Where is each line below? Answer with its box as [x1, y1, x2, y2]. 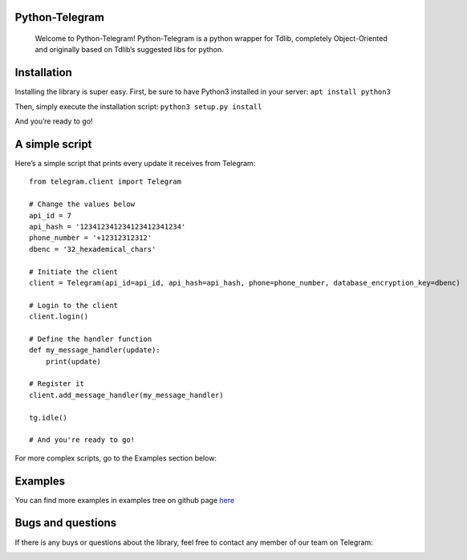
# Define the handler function [29, 334, 152, 343]
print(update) [45, 357, 102, 366]
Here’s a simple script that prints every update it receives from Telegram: [14, 159, 256, 168]
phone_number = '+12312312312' [29, 233, 152, 242]
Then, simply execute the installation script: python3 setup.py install [14, 101, 262, 112]
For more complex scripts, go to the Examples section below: [14, 453, 217, 463]
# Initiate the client [29, 267, 119, 276]
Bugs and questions [14, 516, 117, 530]
